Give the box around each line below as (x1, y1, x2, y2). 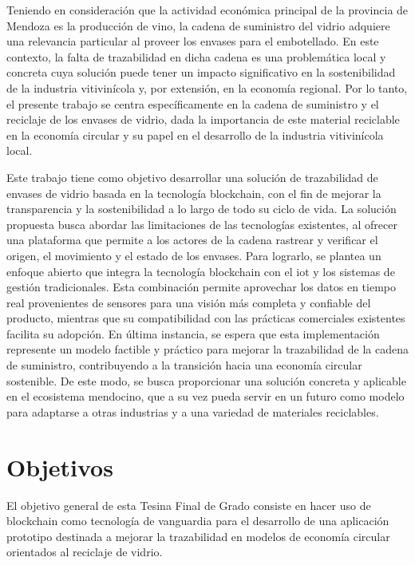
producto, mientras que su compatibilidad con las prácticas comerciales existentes (6, 310, 405, 326)
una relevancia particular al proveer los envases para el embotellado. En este (6, 33, 379, 49)
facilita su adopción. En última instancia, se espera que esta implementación (6, 325, 380, 342)
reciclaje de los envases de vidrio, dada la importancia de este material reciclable (6, 111, 400, 128)
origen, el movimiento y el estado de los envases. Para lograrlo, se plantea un (6, 247, 381, 263)
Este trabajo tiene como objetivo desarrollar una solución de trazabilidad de (6, 168, 378, 185)
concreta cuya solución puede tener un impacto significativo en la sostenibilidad (6, 64, 396, 81)
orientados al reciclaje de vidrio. (6, 543, 163, 560)
